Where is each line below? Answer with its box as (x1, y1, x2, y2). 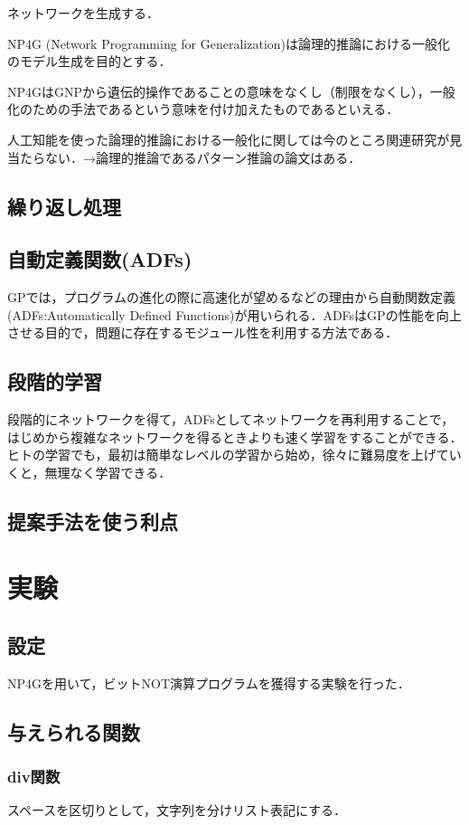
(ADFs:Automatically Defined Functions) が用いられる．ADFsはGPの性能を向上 (7, 305, 462, 324)
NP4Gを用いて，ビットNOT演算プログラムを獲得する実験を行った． (7, 673, 410, 692)
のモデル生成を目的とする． (7, 52, 172, 71)
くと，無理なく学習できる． (7, 462, 172, 481)
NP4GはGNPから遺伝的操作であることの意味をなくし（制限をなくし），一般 (7, 81, 455, 100)
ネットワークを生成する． (7, 4, 159, 22)
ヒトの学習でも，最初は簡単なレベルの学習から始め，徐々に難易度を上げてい (7, 445, 462, 464)
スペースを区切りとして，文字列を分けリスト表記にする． (7, 801, 347, 820)
